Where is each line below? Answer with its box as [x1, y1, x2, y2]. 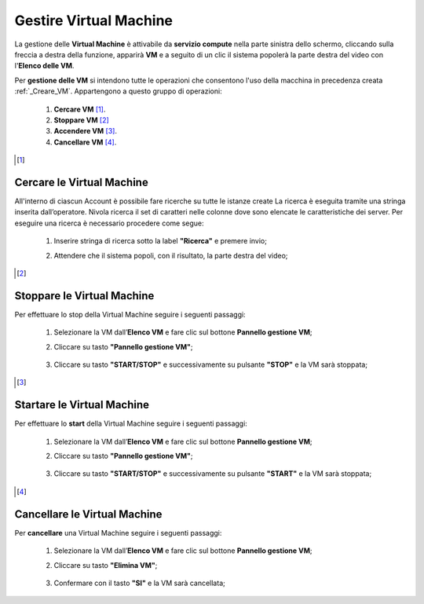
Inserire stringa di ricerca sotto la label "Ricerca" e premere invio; [53, 236, 267, 246]
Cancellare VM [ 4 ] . [53, 137, 117, 147]
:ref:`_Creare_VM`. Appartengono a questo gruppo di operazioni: [14, 86, 223, 96]
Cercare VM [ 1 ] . [53, 104, 106, 114]
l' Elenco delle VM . [14, 61, 75, 71]
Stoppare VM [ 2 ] [53, 115, 109, 125]
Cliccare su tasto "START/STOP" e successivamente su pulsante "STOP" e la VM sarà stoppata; [53, 360, 368, 369]
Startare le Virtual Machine [14, 398, 149, 412]
